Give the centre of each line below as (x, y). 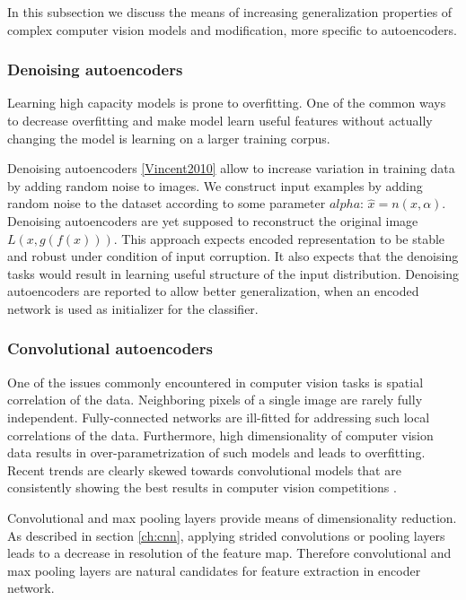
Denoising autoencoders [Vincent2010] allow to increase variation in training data (231, 168)
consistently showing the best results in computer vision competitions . (202, 487)
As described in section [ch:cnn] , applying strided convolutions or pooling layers (226, 535)
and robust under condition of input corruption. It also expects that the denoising (233, 256)
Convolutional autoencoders (110, 348)
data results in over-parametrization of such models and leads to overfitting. (216, 452)
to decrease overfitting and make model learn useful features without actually (220, 120)
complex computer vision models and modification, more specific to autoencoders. (232, 29)
